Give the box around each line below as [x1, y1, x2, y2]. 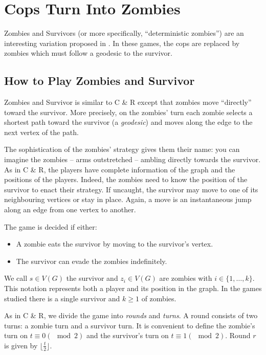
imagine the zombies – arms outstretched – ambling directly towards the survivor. [4, 154, 261, 165]
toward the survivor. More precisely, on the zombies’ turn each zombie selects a [4, 106, 253, 117]
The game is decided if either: [4, 221, 97, 232]
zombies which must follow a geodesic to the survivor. [4, 48, 172, 58]
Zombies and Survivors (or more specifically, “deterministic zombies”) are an [4, 28, 244, 38]
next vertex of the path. [4, 126, 79, 137]
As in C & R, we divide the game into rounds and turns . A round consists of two [4, 310, 258, 321]
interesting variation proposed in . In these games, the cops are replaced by [4, 37, 240, 48]
